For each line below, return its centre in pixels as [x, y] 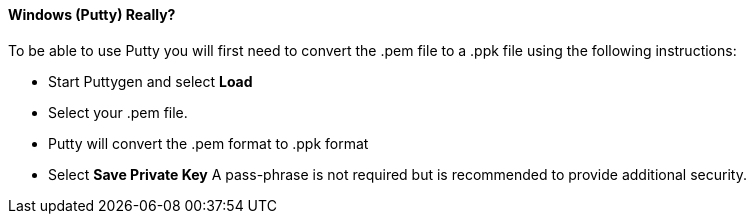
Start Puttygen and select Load [150, 81]
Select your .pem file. [118, 112]
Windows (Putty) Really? [92, 14]
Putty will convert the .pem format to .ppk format [208, 143]
